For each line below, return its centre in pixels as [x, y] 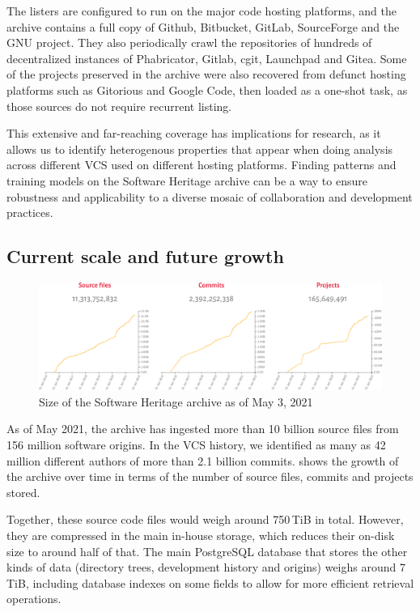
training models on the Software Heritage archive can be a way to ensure [187, 180]
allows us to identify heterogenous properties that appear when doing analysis [200, 149]
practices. [30, 212]
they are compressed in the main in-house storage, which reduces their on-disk [201, 535]
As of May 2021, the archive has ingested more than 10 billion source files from [203, 429]
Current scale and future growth [145, 256]
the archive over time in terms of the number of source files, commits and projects [210, 476]
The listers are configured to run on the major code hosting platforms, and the [202, 11]
